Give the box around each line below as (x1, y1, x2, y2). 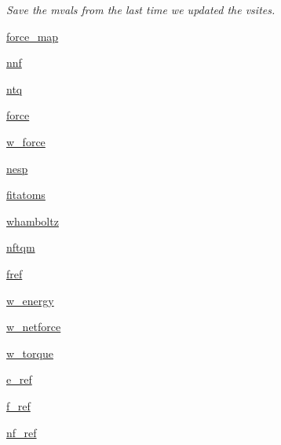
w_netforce (6, 318, 61, 335)
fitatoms (6, 186, 46, 203)
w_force (6, 133, 46, 149)
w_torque (6, 344, 53, 361)
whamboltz (6, 212, 59, 229)
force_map (6, 28, 59, 44)
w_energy (6, 292, 54, 308)
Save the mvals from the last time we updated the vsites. (6, 2, 276, 17)
